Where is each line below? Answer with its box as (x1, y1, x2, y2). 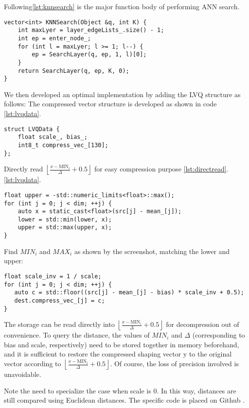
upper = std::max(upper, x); (18, 224, 112, 231)
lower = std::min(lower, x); (18, 216, 112, 223)
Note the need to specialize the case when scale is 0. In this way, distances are (4, 385, 236, 395)
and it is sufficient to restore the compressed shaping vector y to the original (4, 349, 232, 359)
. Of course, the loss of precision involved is (110, 358, 239, 369)
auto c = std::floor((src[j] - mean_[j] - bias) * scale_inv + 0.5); (14, 289, 244, 296)
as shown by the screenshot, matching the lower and (74, 246, 230, 256)
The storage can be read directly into (4, 319, 115, 329)
